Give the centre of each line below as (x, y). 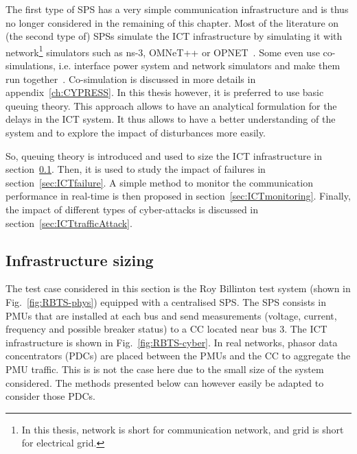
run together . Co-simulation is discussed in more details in (131, 79)
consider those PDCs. (50, 396)
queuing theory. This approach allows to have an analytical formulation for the (171, 105)
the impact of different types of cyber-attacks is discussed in (132, 209)
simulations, (31, 65)
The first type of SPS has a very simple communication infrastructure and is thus (177, 9)
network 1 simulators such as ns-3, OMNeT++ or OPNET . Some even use (163, 51)
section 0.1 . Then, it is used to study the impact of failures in (136, 169)
